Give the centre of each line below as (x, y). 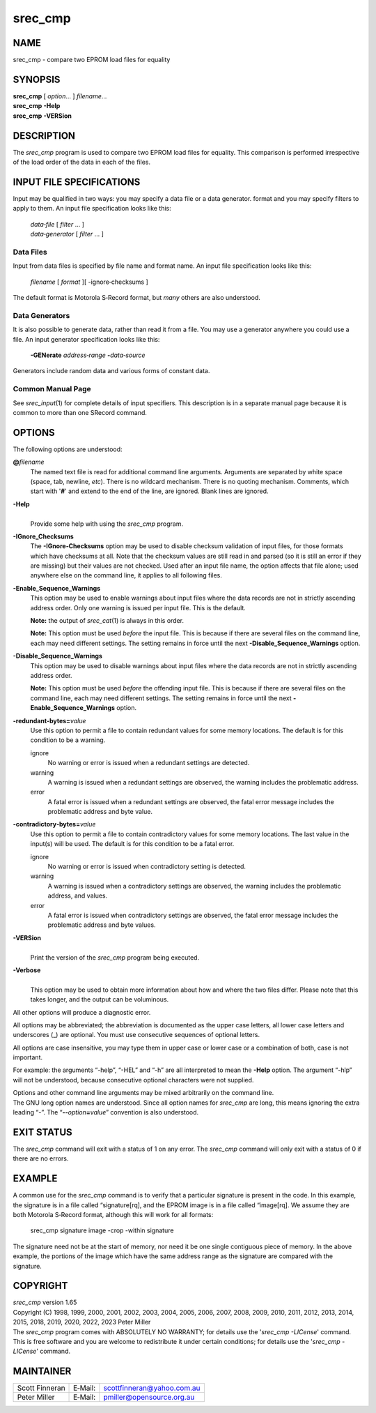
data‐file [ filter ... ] (57, 224)
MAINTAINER (42, 1372)
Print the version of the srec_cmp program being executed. (115, 957)
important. (28, 1057)
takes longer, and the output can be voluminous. (100, 999)
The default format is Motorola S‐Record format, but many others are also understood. (137, 298)
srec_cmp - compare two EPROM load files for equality (92, 60)
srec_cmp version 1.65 (45, 1302)
